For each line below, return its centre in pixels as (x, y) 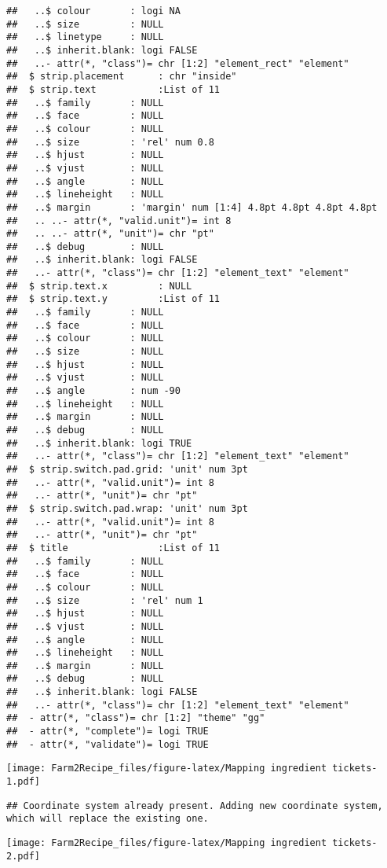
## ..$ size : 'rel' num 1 (105, 600)
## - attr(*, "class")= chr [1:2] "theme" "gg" (136, 718)
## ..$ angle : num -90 (93, 391)
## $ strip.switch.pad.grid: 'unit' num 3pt (127, 469)
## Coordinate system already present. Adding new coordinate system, (195, 805)
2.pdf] (23, 856)
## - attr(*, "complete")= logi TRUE (108, 732)
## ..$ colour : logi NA (93, 11)
